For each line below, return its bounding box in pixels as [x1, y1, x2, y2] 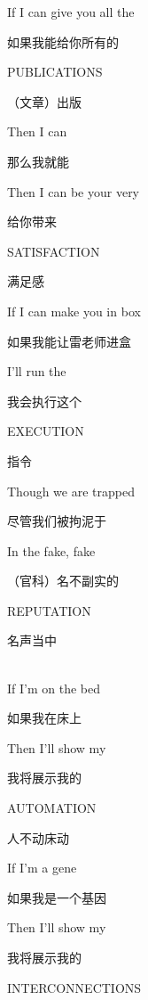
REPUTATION [7, 601, 91, 619]
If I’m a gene [7, 858, 77, 877]
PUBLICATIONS [7, 62, 103, 81]
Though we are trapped [7, 481, 135, 500]
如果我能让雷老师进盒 [7, 332, 131, 350]
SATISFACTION [7, 242, 100, 260]
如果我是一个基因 [7, 888, 106, 906]
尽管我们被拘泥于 [7, 512, 106, 530]
